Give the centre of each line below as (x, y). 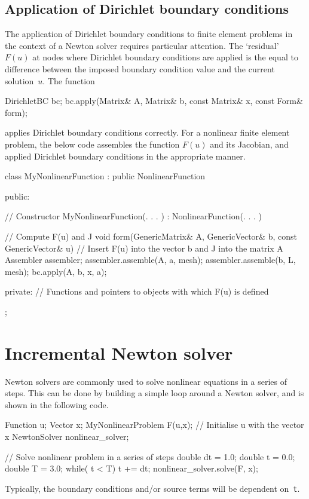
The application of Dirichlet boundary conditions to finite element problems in (149, 34)
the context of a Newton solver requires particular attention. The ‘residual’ (142, 45)
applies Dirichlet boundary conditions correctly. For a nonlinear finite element (147, 132)
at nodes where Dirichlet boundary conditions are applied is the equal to (165, 57)
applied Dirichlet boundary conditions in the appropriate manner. (125, 156)
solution (19, 80)
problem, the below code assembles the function (92, 144)
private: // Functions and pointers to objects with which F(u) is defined (137, 291)
